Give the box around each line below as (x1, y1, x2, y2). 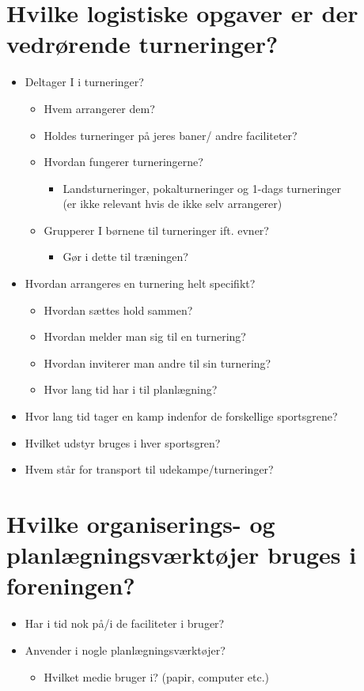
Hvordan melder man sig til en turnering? (44, 328, 246, 345)
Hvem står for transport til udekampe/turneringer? (25, 461, 274, 478)
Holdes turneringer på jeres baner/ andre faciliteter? (44, 126, 298, 143)
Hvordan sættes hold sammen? (44, 301, 193, 318)
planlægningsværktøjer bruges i (6, 538, 357, 571)
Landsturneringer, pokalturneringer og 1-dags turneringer (63, 179, 341, 196)
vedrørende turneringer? (6, 28, 279, 60)
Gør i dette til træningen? (63, 248, 188, 265)
